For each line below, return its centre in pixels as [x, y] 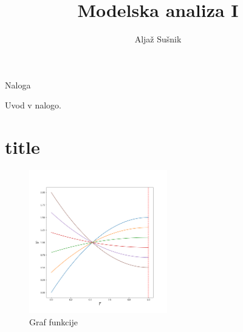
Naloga [18, 85]
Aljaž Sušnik [158, 39]
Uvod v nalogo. [33, 105]
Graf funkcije [53, 321]
